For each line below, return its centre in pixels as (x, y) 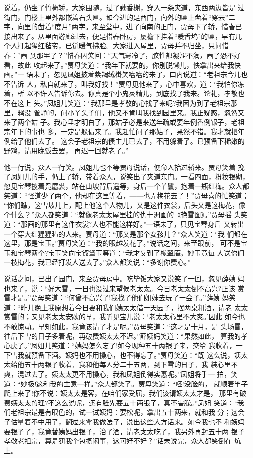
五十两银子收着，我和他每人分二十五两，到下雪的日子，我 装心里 (127, 364)
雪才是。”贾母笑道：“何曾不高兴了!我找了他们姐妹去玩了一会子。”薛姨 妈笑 (120, 298)
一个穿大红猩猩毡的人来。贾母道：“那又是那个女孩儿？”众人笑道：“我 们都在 (126, 233)
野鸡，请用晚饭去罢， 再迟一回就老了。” (66, 150)
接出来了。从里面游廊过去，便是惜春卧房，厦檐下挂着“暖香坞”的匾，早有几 (123, 36)
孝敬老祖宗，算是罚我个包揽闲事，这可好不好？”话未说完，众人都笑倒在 (118, 441)
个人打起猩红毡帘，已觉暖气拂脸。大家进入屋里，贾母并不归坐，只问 (113, 46)
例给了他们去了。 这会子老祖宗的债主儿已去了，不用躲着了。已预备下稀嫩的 (124, 141)
